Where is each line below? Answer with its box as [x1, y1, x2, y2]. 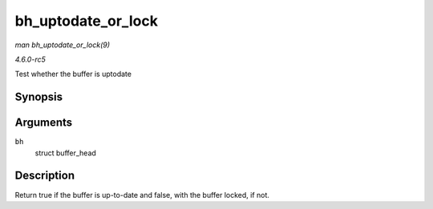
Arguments [14, 116, 73, 130]
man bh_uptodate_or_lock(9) [14, 40, 111, 50]
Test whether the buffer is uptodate [14, 69, 132, 79]
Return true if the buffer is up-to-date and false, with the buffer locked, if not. [14, 190, 270, 199]
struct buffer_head [34, 148, 96, 158]
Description [14, 169, 75, 183]
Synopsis [14, 90, 63, 104]
